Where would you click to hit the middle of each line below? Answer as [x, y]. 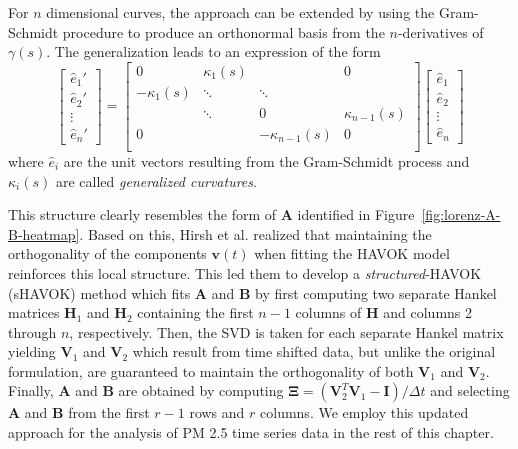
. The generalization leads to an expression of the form [213, 51]
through [32, 331]
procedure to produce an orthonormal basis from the [223, 31]
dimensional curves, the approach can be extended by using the [240, 12]
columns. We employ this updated [364, 412]
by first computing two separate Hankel [376, 292]
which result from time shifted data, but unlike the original [314, 351]
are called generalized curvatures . [156, 180]
